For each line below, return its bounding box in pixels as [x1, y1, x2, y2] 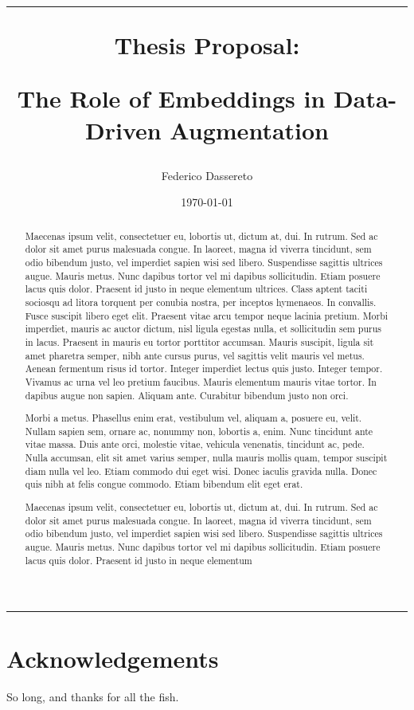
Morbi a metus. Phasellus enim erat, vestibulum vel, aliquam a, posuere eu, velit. [25, 411, 362, 425]
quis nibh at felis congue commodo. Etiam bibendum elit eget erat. [25, 477, 303, 491]
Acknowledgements [6, 642, 219, 675]
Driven [85, 113, 162, 146]
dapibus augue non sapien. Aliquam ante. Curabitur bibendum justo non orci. [25, 388, 349, 402]
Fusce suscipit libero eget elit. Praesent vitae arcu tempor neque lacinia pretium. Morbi [25, 308, 389, 322]
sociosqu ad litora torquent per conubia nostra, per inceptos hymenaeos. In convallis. [25, 296, 377, 309]
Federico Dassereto [161, 167, 253, 183]
